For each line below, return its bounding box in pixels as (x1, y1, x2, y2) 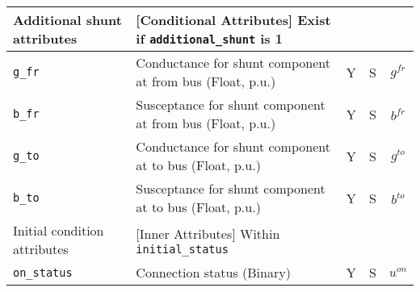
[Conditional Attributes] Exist (136, 10, 331, 29)
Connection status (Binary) (136, 263, 291, 282)
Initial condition (13, 221, 104, 240)
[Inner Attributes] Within (136, 223, 280, 243)
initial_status (136, 242, 229, 256)
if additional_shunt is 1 (136, 29, 283, 48)
